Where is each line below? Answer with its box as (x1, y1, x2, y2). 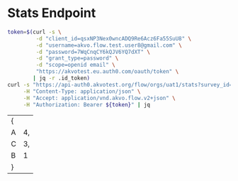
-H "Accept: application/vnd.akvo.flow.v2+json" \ (23, 94, 176, 102)
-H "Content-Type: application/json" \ (23, 87, 141, 95)
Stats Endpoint (7, 5, 96, 21)
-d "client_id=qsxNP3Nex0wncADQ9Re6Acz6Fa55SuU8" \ (35, 35, 192, 42)
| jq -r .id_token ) (33, 75, 91, 82)
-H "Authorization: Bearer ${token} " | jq (23, 101, 151, 108)
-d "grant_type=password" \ (35, 55, 119, 62)
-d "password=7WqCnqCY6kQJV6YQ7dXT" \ (35, 48, 151, 55)
